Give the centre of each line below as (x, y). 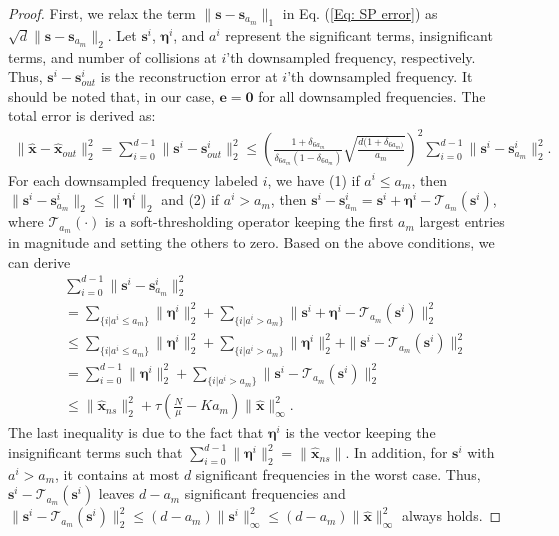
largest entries (462, 221)
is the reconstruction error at (189, 76)
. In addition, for (396, 452)
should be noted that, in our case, (111, 95)
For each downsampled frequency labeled (133, 179)
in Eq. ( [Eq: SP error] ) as (360, 13)
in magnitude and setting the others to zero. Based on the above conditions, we (251, 241)
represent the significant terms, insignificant (359, 34)
